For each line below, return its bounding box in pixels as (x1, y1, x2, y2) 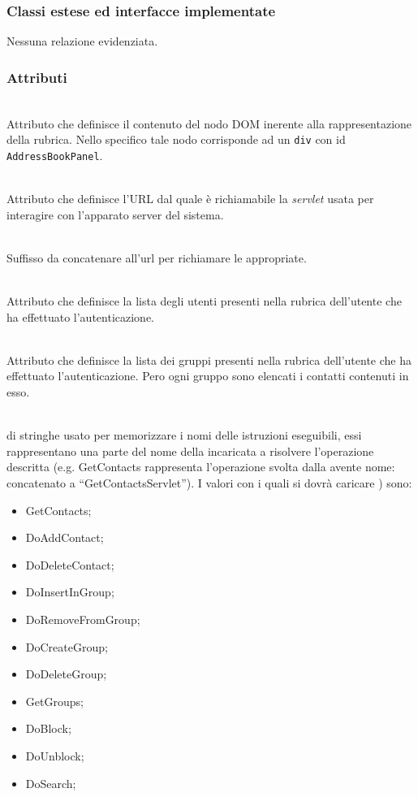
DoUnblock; (25, 747, 84, 764)
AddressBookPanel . (6, 146, 103, 163)
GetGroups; (25, 692, 84, 709)
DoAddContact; (25, 529, 104, 546)
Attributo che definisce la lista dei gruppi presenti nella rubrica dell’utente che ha (6, 351, 412, 368)
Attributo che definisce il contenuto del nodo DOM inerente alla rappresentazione (6, 115, 412, 132)
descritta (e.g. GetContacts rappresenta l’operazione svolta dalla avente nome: (6, 458, 395, 475)
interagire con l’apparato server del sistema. (6, 206, 224, 223)
